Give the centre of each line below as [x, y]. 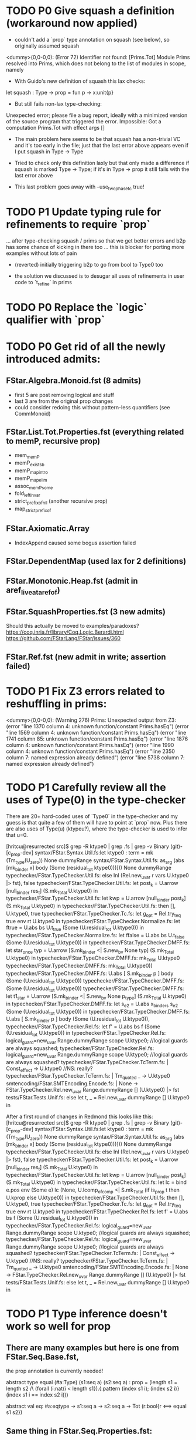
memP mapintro [31, 471]
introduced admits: [53, 359]
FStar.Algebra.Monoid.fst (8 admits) [74, 381]
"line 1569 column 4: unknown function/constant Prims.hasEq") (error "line [96, 732]
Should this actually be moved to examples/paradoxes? [73, 626]
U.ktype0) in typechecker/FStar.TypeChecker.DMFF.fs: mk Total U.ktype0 [93, 958]
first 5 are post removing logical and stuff [64, 395]
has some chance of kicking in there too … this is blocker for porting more [95, 247]
